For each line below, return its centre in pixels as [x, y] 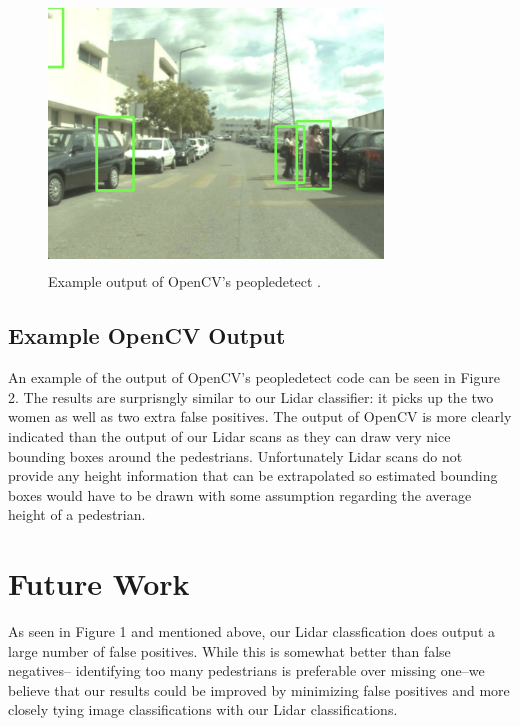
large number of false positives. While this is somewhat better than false [229, 650]
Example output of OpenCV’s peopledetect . [184, 281]
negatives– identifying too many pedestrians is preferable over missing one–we [246, 670]
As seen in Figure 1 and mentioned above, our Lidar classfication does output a [252, 631]
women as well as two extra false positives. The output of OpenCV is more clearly [260, 416]
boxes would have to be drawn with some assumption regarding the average [240, 494]
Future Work [99, 583]
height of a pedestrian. [77, 514]
